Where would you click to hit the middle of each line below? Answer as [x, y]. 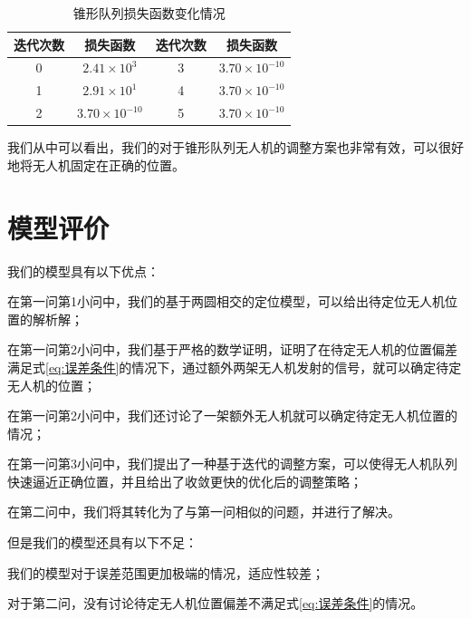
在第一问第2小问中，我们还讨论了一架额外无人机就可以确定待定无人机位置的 [232, 416]
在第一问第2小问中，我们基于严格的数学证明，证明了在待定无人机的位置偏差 [232, 349]
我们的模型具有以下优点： [83, 271]
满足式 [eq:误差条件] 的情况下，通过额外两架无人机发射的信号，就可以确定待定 [235, 367]
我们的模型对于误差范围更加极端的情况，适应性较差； [166, 572]
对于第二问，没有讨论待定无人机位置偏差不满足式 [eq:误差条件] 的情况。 [216, 603]
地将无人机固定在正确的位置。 [96, 164]
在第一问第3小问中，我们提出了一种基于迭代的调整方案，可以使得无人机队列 [232, 464]
